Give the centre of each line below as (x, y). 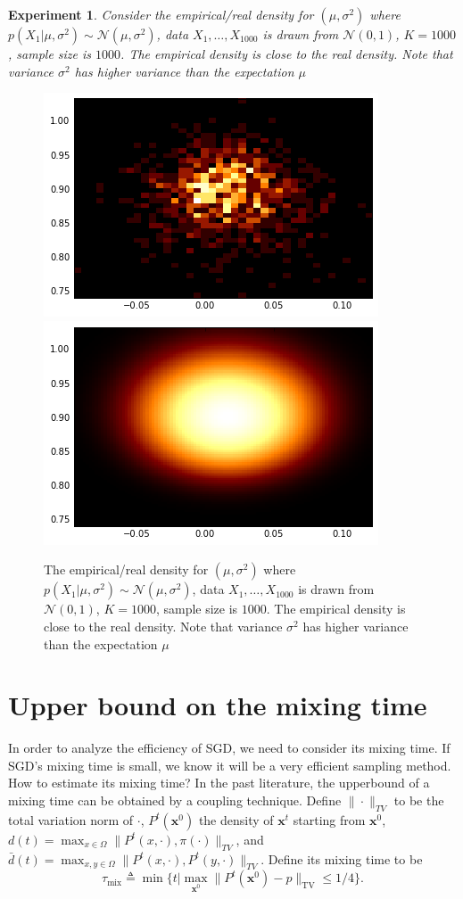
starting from (329, 819)
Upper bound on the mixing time (218, 705)
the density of (236, 819)
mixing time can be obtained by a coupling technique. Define (175, 800)
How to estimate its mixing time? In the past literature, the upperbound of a (219, 783)
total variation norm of (71, 819)
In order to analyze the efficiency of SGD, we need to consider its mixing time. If (229, 748)
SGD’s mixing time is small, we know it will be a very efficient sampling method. (230, 765)
